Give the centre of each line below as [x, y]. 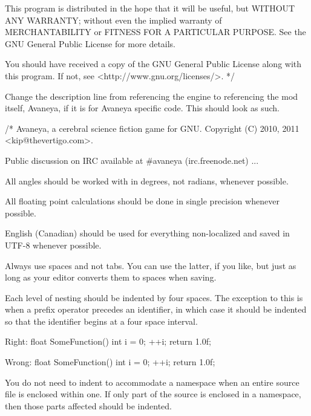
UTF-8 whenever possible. [53, 245]
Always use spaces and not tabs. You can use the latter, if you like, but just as [151, 265]
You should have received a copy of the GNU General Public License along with [153, 64]
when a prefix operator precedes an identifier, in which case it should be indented [156, 309]
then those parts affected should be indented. [88, 405]
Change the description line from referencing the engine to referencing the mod [152, 96]
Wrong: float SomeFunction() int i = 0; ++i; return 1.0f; [110, 362]
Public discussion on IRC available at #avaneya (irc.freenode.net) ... [132, 160]
